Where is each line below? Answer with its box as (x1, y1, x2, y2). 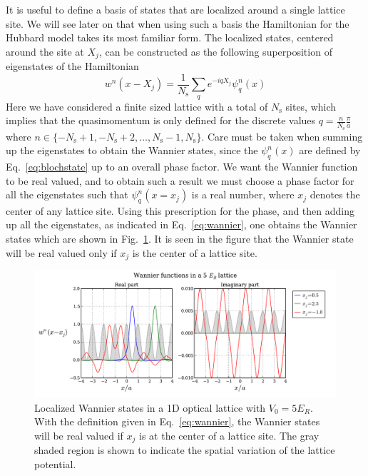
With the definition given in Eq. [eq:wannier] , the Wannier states (34, 414, 320, 429)
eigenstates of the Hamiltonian (6, 59, 139, 74)
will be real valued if (34, 427, 123, 442)
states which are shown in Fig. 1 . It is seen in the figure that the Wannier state (6, 231, 354, 246)
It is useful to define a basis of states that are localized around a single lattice (6, 2, 345, 16)
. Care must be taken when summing (201, 128, 363, 143)
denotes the (310, 187, 360, 202)
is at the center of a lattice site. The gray (139, 427, 320, 442)
